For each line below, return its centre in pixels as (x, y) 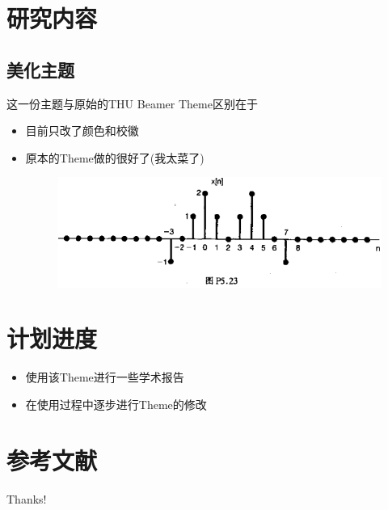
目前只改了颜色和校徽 (82, 131)
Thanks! (27, 498)
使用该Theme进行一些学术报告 (105, 377)
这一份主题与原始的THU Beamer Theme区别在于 (132, 103)
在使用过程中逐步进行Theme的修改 (116, 404)
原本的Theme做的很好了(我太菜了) (115, 157)
